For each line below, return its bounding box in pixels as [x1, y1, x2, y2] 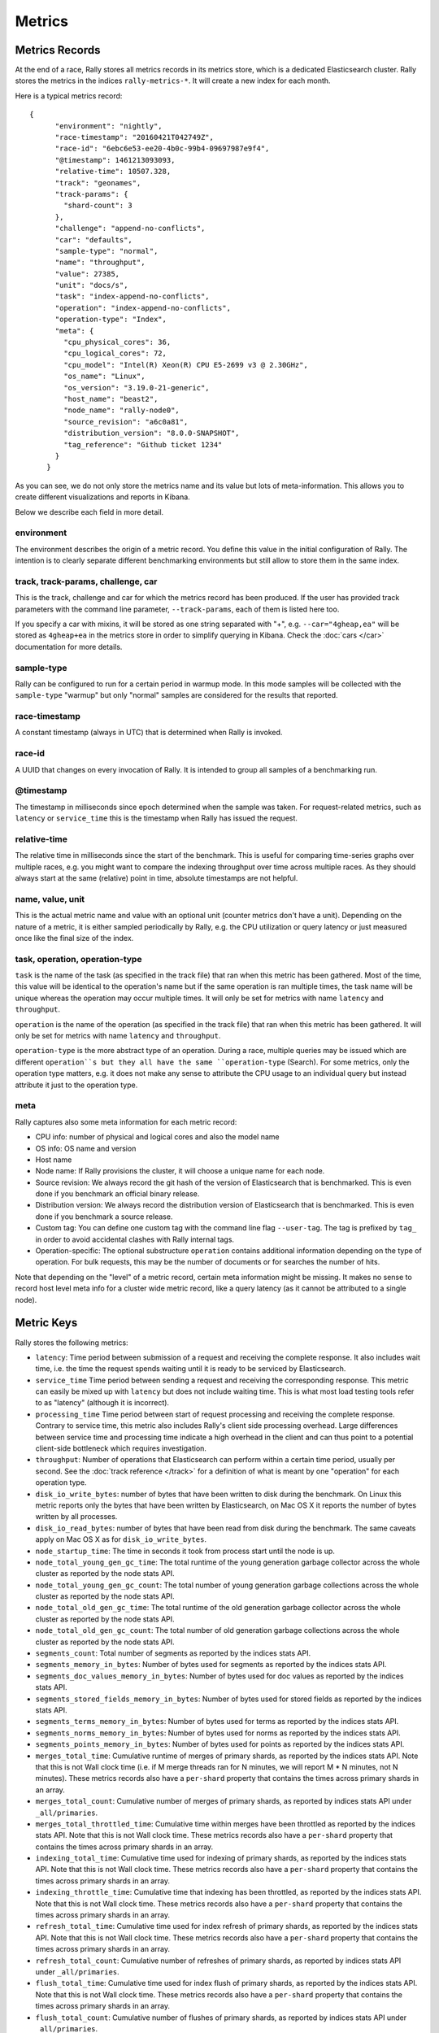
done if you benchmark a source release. [35, 1212, 173, 1221]
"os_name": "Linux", [63, 372, 146, 381]
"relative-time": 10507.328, [54, 167, 172, 176]
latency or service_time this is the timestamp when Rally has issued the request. [15, 813, 298, 823]
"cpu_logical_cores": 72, [63, 349, 167, 358]
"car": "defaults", [54, 235, 133, 244]
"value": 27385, [54, 269, 120, 278]
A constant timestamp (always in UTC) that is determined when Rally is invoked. [15, 728, 283, 738]
